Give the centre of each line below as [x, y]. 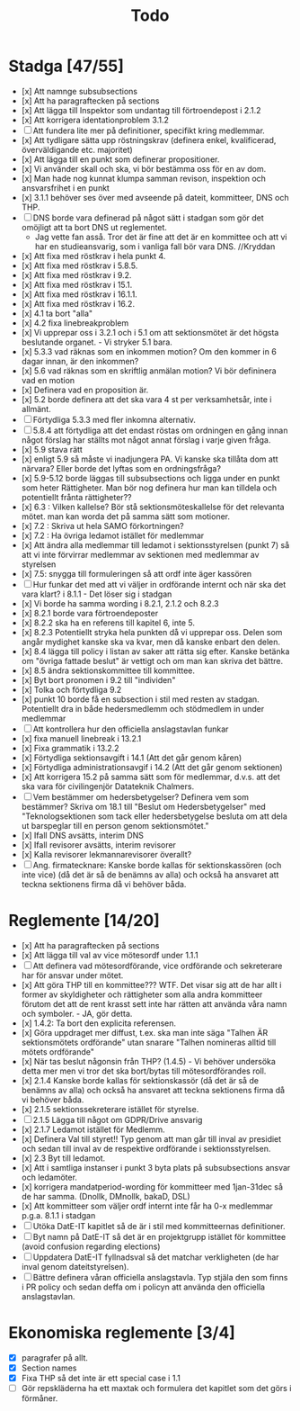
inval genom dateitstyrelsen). [75, 1266]
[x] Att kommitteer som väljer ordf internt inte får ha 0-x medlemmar [147, 1206]
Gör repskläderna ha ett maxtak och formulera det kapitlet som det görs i [156, 1388]
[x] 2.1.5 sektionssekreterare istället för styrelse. [110, 1109]
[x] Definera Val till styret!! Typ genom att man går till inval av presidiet [151, 1138]
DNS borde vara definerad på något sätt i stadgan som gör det [148, 218]
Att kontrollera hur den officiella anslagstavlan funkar [131, 729]
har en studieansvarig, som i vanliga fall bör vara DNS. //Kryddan [155, 246]
